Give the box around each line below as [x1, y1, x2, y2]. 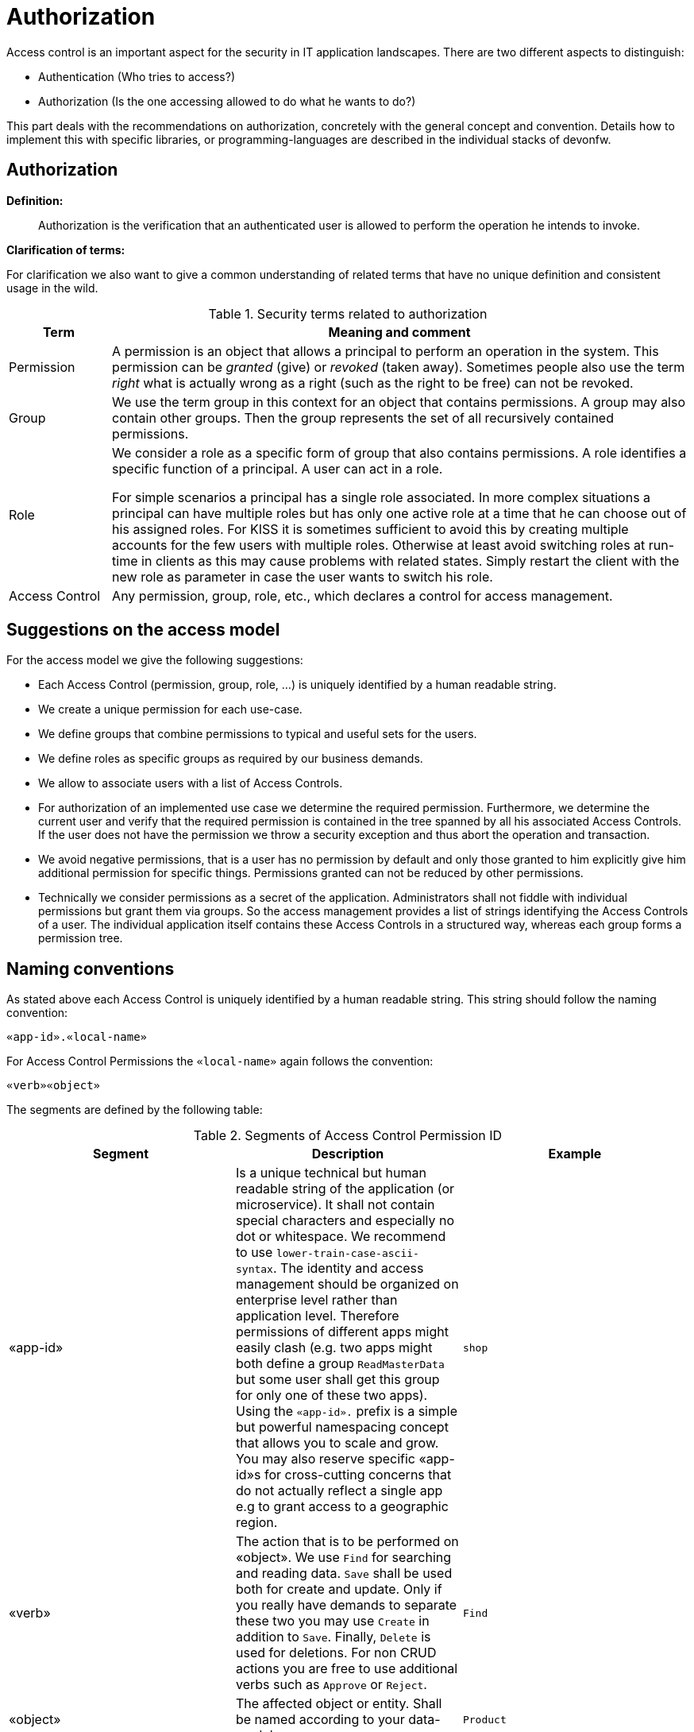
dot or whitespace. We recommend [235, 1228, 446, 1245]
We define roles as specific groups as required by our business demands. [38, 752, 423, 766]
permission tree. [38, 931, 123, 945]
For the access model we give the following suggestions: [6, 653, 303, 667]
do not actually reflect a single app [235, 1483, 443, 1499]
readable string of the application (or [235, 1181, 455, 1197]
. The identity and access [272, 1260, 424, 1277]
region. [235, 1514, 278, 1531]
